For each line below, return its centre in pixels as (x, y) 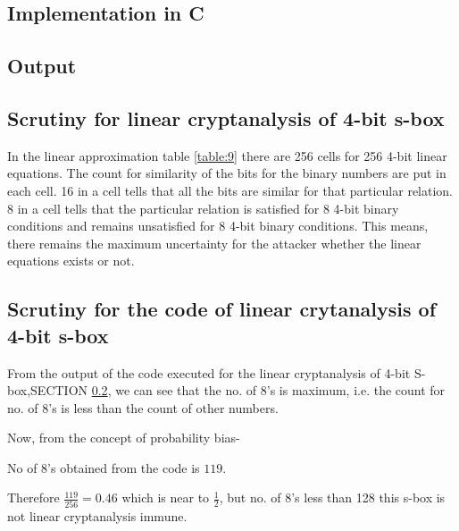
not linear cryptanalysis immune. (97, 515)
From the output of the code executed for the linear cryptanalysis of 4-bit (209, 372)
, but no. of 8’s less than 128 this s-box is (332, 497)
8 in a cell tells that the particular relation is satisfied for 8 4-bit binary (203, 208)
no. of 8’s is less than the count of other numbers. (143, 407)
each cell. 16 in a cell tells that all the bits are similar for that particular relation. (230, 190)
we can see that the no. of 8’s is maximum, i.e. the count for (280, 390)
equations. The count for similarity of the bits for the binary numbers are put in (227, 173)
